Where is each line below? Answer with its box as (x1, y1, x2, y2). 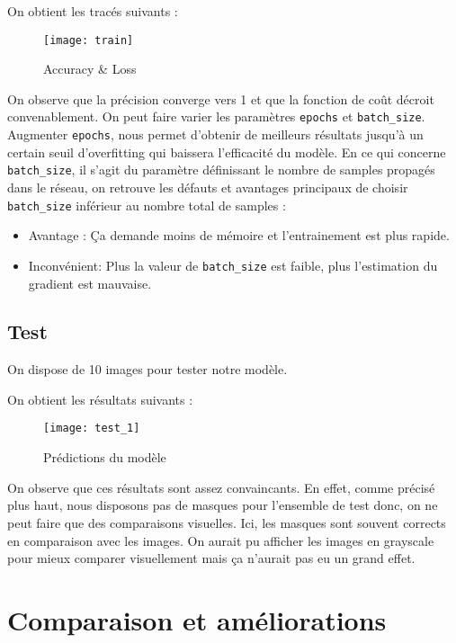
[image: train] (43, 33, 134, 47)
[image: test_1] (43, 422, 140, 435)
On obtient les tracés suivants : (7, 2, 178, 20)
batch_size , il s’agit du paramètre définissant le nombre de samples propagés (7, 160, 435, 179)
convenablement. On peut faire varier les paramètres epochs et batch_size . (7, 107, 425, 126)
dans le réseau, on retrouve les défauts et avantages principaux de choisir (7, 178, 408, 196)
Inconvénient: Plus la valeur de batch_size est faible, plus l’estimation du (28, 255, 438, 274)
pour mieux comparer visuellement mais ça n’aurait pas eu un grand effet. (7, 549, 416, 567)
